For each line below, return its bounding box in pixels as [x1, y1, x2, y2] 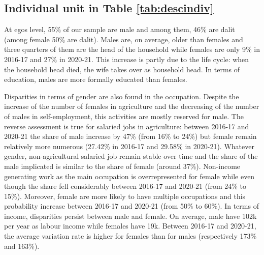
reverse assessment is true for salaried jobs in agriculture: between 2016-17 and [4, 121, 249, 131]
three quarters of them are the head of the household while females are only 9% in [4, 44, 260, 54]
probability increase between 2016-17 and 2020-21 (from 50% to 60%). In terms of [4, 201, 259, 211]
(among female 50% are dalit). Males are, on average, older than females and [4, 34, 243, 44]
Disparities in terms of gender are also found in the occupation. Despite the [4, 91, 239, 101]
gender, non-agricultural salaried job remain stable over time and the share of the [4, 151, 258, 161]
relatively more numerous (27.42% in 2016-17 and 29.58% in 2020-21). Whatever [4, 140, 254, 151]
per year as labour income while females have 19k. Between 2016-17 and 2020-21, [4, 220, 256, 231]
